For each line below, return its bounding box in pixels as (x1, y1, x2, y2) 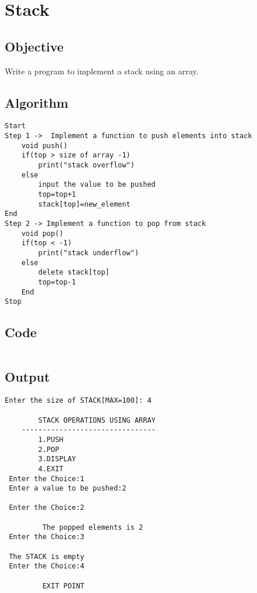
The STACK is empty (9, 552, 85, 561)
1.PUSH (38, 435, 64, 444)
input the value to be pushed (38, 180, 156, 189)
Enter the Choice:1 (9, 474, 85, 483)
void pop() (21, 229, 64, 238)
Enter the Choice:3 (9, 533, 85, 541)
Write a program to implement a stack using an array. (5, 64, 198, 77)
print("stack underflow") (38, 248, 139, 257)
